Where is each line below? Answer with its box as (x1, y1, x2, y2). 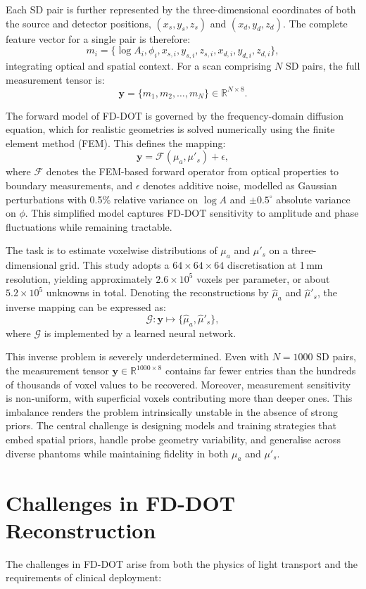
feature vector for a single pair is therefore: (6, 31, 191, 46)
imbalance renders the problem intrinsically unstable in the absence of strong (6, 404, 338, 419)
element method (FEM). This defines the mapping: (6, 135, 226, 150)
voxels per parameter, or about (196, 271, 330, 286)
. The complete (282, 15, 348, 30)
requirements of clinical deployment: (6, 570, 162, 585)
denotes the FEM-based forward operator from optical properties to (46, 164, 339, 179)
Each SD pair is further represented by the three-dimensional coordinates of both (6, 2, 356, 16)
